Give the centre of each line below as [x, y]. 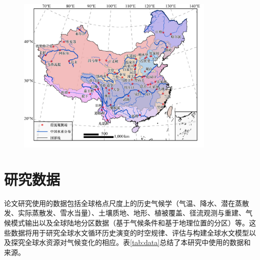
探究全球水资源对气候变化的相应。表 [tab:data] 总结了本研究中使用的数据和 [131, 242]
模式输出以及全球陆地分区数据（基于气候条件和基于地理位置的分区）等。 [130, 223]
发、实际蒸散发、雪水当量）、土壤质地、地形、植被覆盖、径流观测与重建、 [125, 213]
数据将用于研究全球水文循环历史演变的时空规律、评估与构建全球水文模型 [130, 232]
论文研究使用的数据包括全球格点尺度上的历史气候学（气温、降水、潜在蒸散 [126, 203]
